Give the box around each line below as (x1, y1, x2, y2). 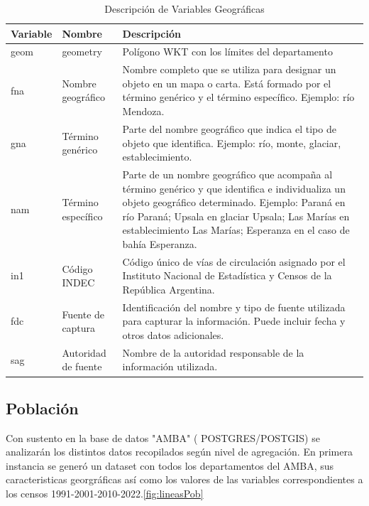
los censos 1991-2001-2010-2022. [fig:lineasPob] (6, 486, 204, 501)
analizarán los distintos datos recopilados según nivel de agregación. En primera (6, 444, 353, 459)
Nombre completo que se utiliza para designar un (122, 62, 336, 77)
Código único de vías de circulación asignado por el (122, 254, 346, 269)
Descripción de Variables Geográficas (104, 1, 265, 16)
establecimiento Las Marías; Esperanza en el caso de (122, 222, 350, 237)
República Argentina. (122, 281, 215, 296)
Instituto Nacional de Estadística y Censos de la (122, 268, 332, 283)
